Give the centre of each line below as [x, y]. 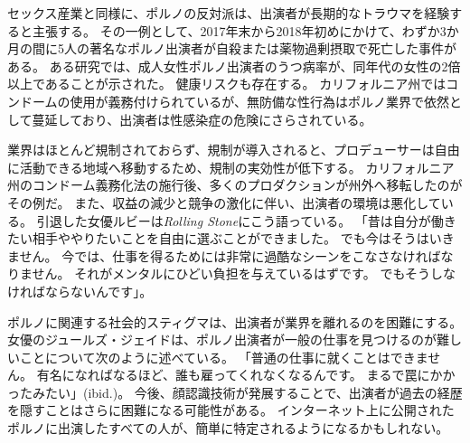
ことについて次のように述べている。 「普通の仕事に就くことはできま [224, 357]
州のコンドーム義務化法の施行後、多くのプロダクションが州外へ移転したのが [235, 185]
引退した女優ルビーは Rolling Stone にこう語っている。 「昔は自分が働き [246, 220]
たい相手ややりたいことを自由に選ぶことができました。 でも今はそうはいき [231, 238]
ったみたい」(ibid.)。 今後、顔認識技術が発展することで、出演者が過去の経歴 [235, 392]
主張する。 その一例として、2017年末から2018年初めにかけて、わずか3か [245, 30]
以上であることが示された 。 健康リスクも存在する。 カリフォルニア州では [227, 84]
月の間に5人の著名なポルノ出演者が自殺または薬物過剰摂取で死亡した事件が [232, 48]
